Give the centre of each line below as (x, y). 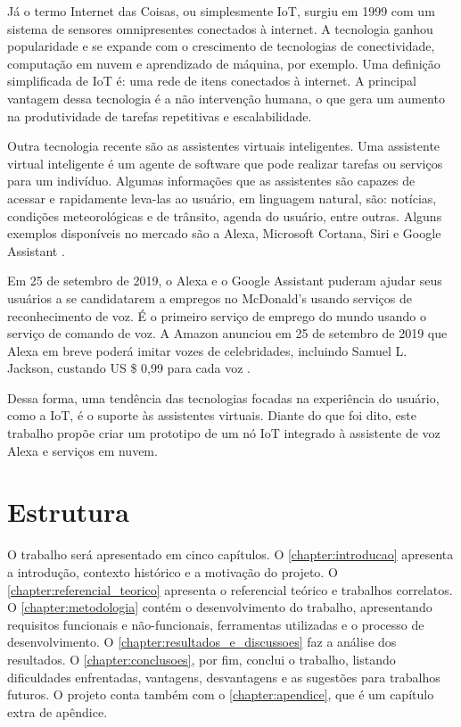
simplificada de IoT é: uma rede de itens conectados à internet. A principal (212, 81)
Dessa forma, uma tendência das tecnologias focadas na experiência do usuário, (223, 397)
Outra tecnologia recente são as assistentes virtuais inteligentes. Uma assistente (224, 146)
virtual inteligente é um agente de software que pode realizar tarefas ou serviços (225, 163)
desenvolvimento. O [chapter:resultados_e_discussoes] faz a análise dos (202, 642)
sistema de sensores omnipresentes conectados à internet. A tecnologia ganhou (220, 28)
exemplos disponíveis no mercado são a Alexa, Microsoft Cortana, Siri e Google (224, 233)
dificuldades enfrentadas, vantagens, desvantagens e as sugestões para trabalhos (224, 677)
